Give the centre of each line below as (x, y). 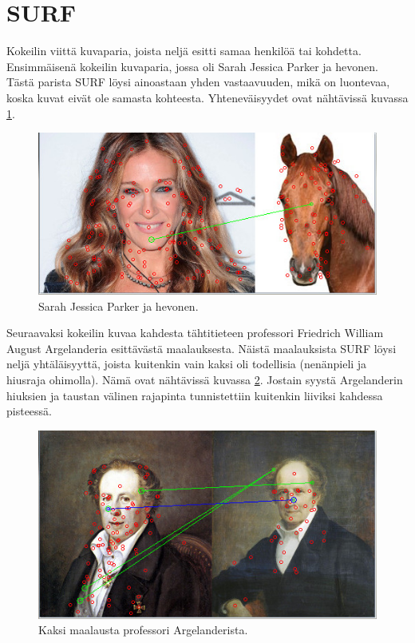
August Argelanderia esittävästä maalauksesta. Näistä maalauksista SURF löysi (202, 348)
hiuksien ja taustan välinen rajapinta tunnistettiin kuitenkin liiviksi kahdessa (195, 395)
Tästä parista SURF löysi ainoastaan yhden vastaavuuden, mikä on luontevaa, (198, 82)
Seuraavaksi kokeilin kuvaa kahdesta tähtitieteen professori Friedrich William (195, 333)
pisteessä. (29, 411)
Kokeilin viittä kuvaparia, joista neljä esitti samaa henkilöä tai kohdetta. (184, 51)
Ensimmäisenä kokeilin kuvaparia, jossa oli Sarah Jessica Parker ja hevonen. (192, 66)
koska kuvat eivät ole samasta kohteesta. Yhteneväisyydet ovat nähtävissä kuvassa (207, 97)
